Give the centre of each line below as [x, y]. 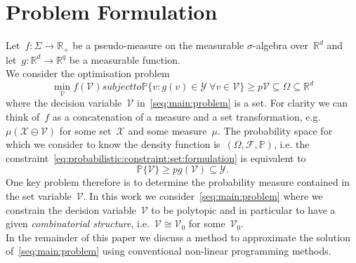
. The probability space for [275, 130]
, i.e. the [291, 144]
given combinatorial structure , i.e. [78, 223]
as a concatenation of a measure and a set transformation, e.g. [186, 117]
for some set [85, 130]
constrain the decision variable [71, 209]
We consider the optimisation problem [88, 73]
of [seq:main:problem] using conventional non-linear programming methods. [169, 251]
